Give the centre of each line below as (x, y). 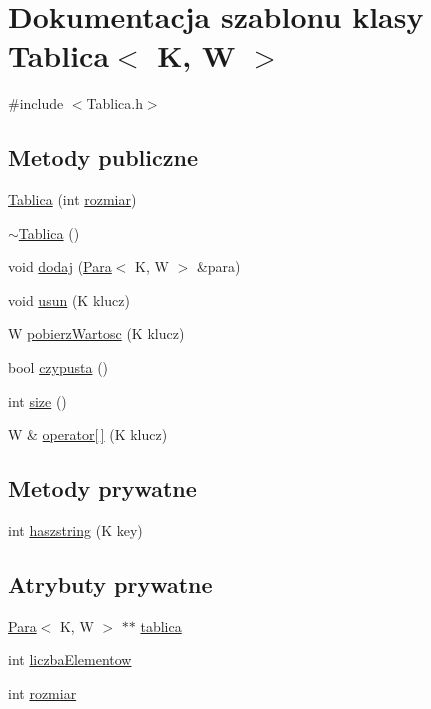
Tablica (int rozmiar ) (72, 199)
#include (36, 103)
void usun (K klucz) (69, 299)
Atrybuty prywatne (110, 584)
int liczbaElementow (70, 659)
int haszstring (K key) (75, 530)
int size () (37, 400)
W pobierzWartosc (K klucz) (96, 333)
